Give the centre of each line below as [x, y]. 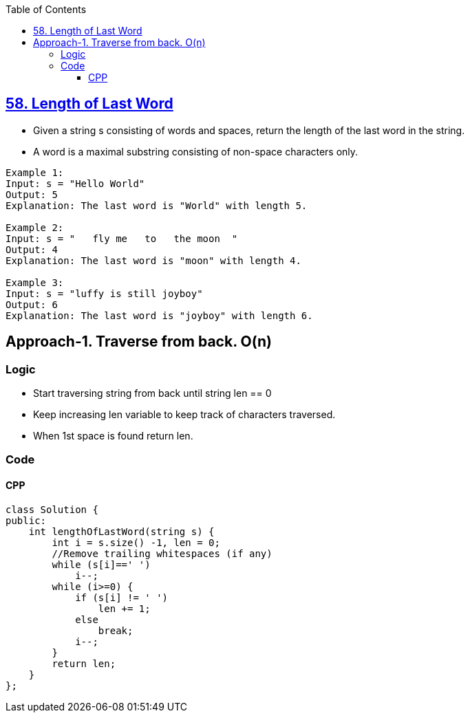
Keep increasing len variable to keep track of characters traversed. [184, 415]
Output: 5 [32, 194]
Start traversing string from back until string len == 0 [152, 393]
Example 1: [35, 172]
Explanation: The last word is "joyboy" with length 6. [159, 315]
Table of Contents [46, 9]
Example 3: [35, 282]
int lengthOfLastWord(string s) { [121, 531]
